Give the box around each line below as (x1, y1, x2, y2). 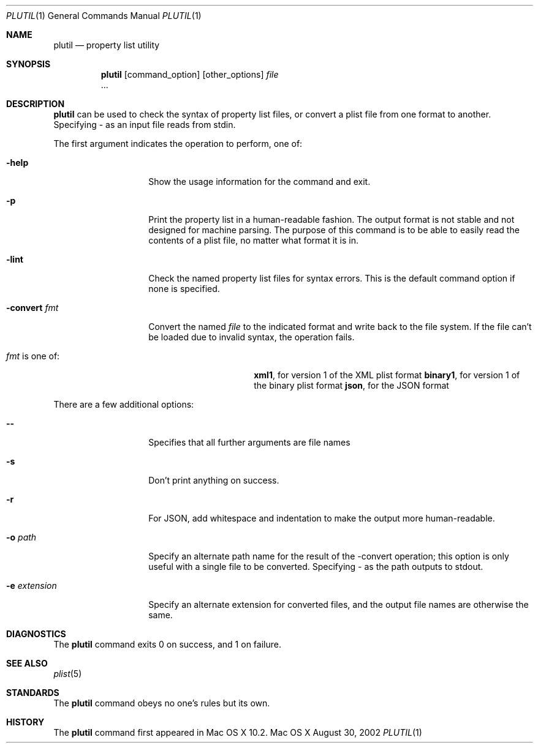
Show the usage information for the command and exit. (148, 176, 371, 187)
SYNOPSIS (6, 59, 51, 69)
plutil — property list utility (53, 40, 160, 50)
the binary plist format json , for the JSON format (254, 380, 449, 391)
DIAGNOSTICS (6, 629, 66, 639)
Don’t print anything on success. (148, 475, 279, 485)
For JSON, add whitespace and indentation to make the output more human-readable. (148, 513, 495, 523)
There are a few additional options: (53, 399, 194, 410)
